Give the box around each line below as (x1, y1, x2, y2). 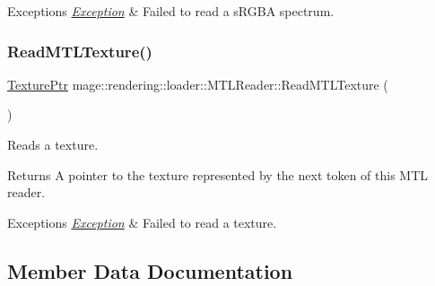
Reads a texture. (7, 135, 99, 153)
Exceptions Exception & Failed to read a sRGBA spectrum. (7, 2, 335, 20)
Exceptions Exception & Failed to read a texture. (7, 212, 277, 231)
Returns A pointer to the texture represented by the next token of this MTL (7, 165, 429, 184)
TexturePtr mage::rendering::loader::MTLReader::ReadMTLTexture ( (7, 74, 388, 93)
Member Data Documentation (7, 256, 293, 284)
